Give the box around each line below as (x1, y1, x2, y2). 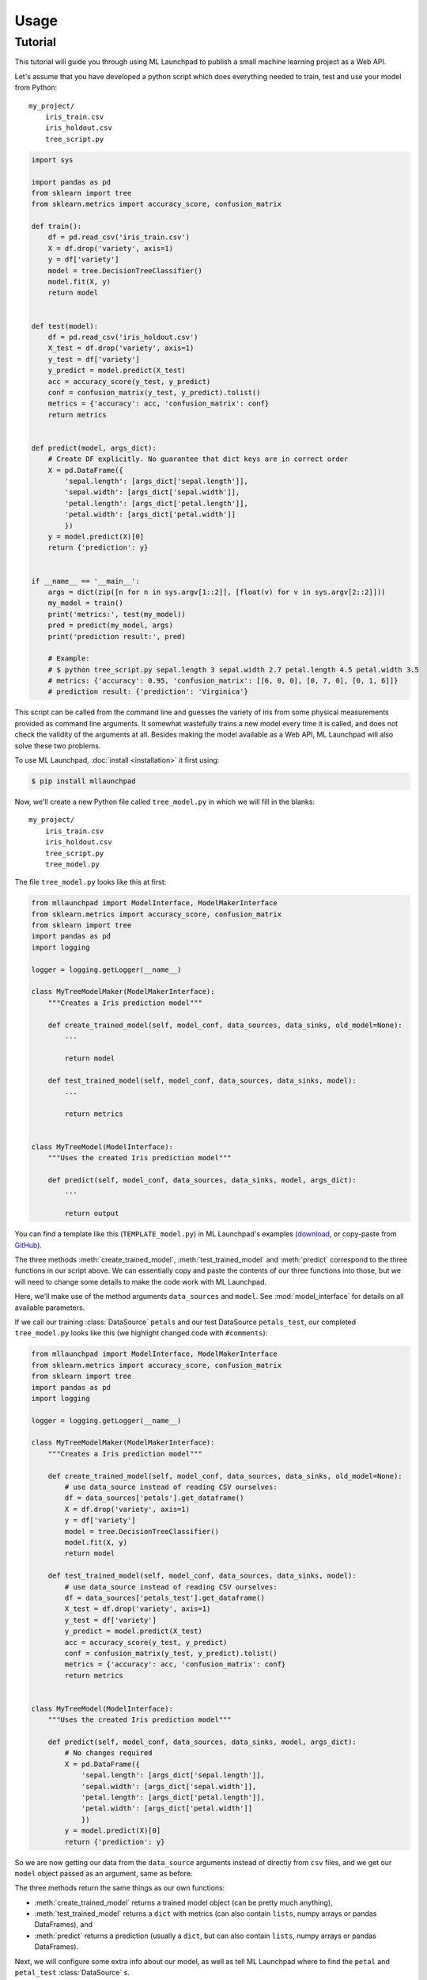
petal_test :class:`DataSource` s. (14, 1968, 130, 1978)
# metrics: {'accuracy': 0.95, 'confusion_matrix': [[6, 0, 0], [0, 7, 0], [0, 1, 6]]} (47, 676, 399, 685)
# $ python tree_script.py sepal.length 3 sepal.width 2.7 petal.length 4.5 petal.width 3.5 (47, 665, 419, 674)
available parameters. (14, 1303, 85, 1312)
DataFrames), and (34, 1920, 93, 1929)
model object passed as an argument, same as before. (14, 1868, 193, 1878)
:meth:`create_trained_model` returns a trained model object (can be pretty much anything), (34, 1898, 333, 1907)
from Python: (14, 83, 58, 93)
